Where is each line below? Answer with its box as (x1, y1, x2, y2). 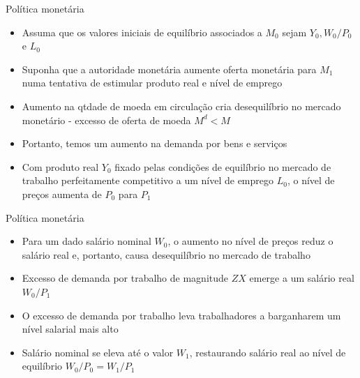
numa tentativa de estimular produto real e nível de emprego (22, 75, 283, 90)
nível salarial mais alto (22, 322, 119, 336)
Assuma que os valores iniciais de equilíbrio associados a (22, 24, 262, 39)
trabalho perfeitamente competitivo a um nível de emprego (22, 173, 274, 188)
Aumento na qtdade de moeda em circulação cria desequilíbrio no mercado (22, 98, 341, 113)
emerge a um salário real (249, 271, 354, 285)
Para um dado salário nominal (22, 234, 151, 248)
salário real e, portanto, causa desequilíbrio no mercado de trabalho (22, 247, 310, 262)
